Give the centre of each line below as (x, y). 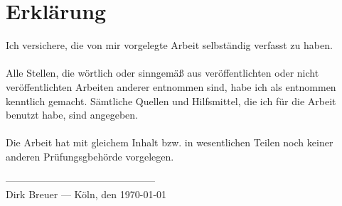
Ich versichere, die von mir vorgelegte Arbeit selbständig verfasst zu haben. (169, 45)
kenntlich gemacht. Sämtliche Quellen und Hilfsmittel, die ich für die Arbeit (171, 101)
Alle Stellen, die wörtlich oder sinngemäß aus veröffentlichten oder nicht (162, 73)
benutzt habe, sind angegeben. (72, 115)
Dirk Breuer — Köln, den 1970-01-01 (86, 194)
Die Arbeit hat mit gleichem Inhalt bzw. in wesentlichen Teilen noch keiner (170, 142)
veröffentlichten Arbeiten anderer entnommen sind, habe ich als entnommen (171, 86)
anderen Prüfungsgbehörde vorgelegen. (90, 156)
